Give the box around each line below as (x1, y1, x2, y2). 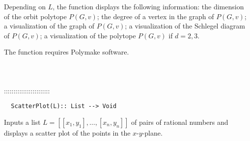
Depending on (4, 1, 46, 11)
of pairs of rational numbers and (131, 117, 228, 127)
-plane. (142, 128, 163, 138)
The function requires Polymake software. (4, 47, 129, 57)
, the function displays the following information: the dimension (53, 1, 244, 11)
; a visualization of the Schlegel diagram (125, 21, 245, 31)
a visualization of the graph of (4, 21, 95, 31)
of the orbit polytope (4, 11, 67, 21)
